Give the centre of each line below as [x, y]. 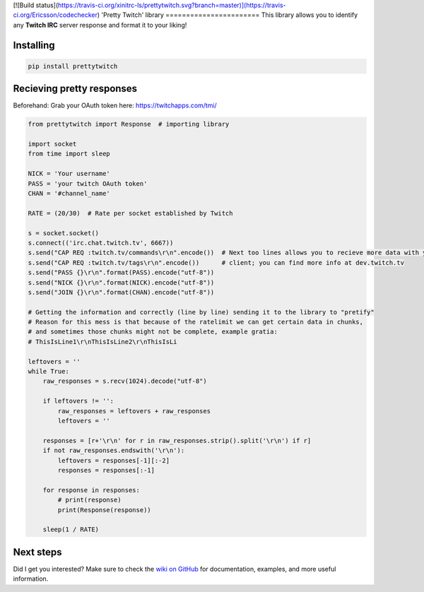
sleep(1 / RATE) [71, 529]
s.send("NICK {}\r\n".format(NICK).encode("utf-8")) [121, 282]
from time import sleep [69, 154]
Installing [34, 45]
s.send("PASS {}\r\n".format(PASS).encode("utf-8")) [121, 273]
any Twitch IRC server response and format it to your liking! [100, 25]
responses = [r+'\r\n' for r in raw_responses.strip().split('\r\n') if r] [177, 440]
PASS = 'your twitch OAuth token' [88, 183]
